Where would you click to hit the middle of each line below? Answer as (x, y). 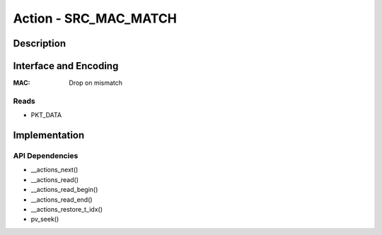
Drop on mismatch (96, 83)
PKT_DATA (46, 115)
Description (40, 43)
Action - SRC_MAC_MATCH (95, 18)
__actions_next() (54, 170)
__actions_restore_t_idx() (66, 209)
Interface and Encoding (66, 66)
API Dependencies (46, 156)
